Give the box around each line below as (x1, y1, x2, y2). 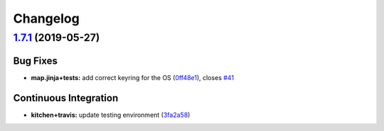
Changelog (13, 11, 80, 26)
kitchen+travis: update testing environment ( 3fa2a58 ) (31, 110, 191, 119)
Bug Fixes (13, 55, 58, 67)
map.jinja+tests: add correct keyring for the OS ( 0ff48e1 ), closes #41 (31, 73, 235, 81)
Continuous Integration (13, 92, 119, 104)
